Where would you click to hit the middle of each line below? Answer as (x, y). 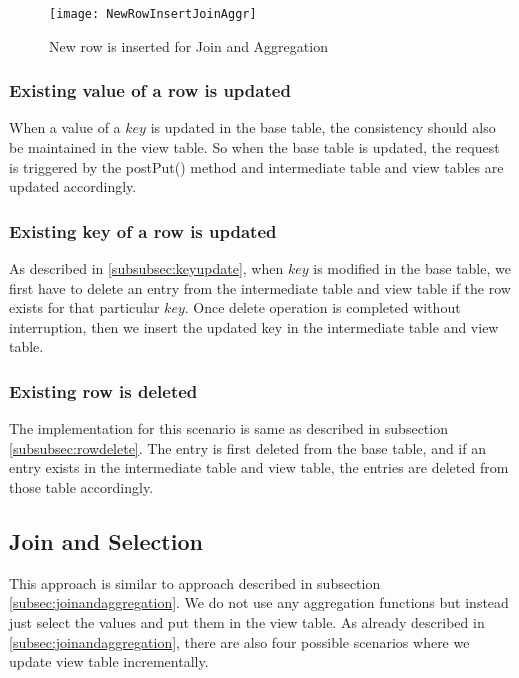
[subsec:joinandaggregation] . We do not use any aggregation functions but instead (259, 602)
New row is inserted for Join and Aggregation (188, 45)
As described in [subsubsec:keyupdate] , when (146, 268)
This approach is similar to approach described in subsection (195, 582)
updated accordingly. (73, 186)
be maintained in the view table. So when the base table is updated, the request (254, 147)
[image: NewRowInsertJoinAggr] (153, 14)
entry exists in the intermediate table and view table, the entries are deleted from (259, 467)
